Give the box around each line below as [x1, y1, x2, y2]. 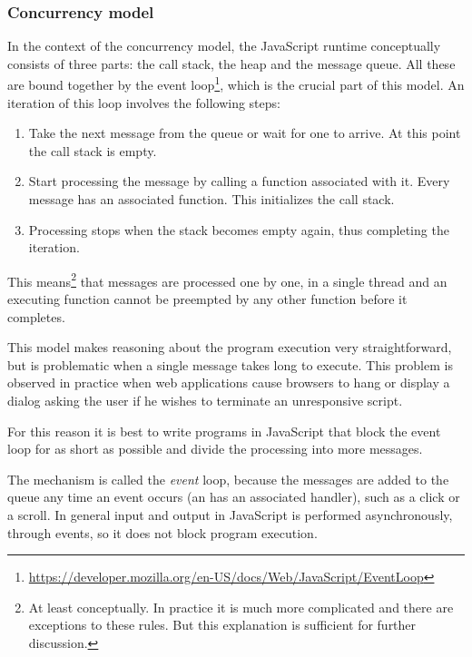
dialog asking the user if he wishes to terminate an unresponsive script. [7, 391, 403, 410]
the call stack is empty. [28, 141, 157, 160]
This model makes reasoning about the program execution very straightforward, [7, 338, 452, 357]
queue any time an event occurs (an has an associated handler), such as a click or [7, 487, 460, 506]
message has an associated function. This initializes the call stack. [28, 190, 395, 209]
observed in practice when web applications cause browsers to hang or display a [7, 373, 450, 392]
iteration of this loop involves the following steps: [7, 93, 280, 112]
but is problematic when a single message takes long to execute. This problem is [7, 355, 453, 374]
